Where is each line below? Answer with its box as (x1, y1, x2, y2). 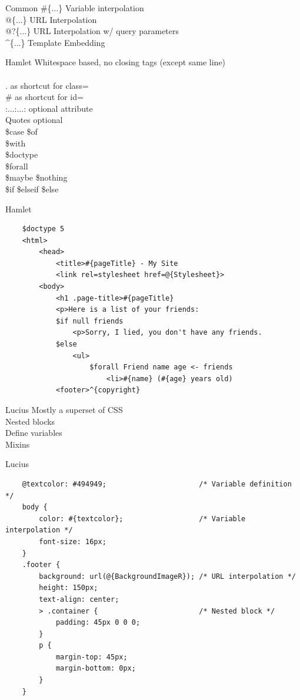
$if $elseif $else (5, 182, 59, 195)
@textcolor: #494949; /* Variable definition (22, 479, 292, 488)
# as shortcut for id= (5, 91, 84, 103)
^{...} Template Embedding (5, 36, 105, 48)
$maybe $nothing (5, 171, 68, 184)
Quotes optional (5, 114, 63, 126)
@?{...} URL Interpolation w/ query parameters (5, 25, 179, 37)
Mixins (5, 438, 30, 450)
